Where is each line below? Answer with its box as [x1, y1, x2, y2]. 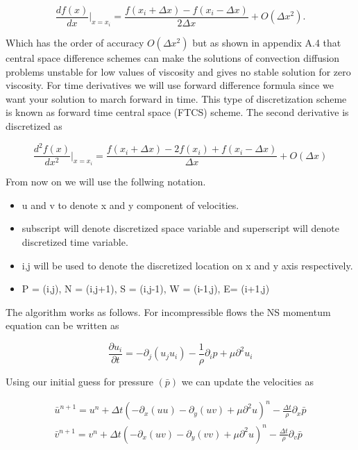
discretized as [6, 119, 62, 133]
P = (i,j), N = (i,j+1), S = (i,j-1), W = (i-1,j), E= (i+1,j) [22, 281, 270, 296]
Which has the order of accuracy [6, 35, 144, 50]
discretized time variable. [22, 234, 128, 249]
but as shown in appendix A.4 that [192, 35, 341, 50]
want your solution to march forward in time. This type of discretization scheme [6, 91, 347, 106]
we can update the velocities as [181, 374, 314, 388]
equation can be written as [6, 318, 119, 333]
